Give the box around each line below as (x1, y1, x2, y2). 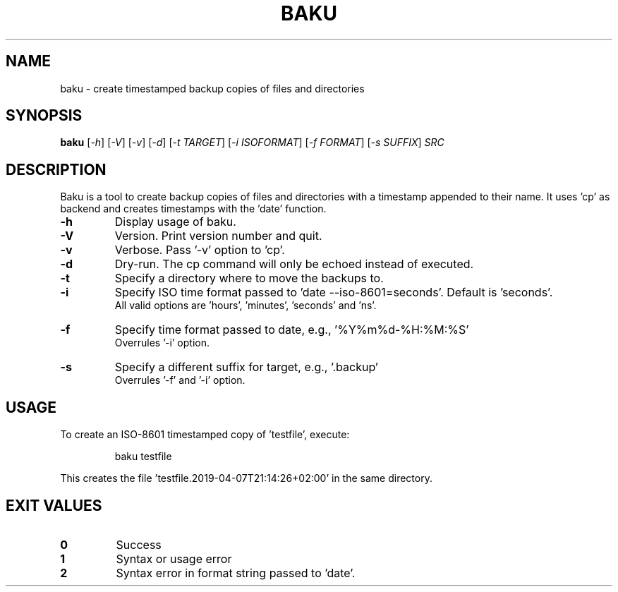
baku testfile (114, 450, 172, 463)
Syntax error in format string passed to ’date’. (116, 565, 356, 580)
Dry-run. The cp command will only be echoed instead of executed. (114, 257, 474, 272)
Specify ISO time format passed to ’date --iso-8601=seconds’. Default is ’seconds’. (114, 285, 553, 300)
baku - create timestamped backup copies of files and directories (60, 82, 365, 95)
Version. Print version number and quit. (114, 229, 322, 243)
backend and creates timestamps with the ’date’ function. (60, 203, 327, 215)
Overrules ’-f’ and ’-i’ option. (114, 374, 246, 387)
